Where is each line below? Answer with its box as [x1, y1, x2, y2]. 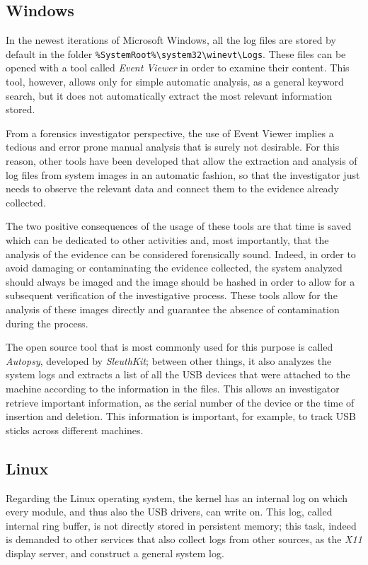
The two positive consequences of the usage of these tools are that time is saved [6, 219, 352, 233]
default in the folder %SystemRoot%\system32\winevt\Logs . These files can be [6, 46, 346, 61]
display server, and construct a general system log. [6, 545, 224, 560]
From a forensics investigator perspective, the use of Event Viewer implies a [6, 125, 334, 140]
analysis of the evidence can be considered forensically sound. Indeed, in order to [6, 246, 356, 261]
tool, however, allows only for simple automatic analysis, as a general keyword [6, 74, 344, 89]
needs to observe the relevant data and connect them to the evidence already [6, 181, 339, 196]
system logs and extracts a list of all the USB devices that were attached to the [6, 367, 350, 382]
